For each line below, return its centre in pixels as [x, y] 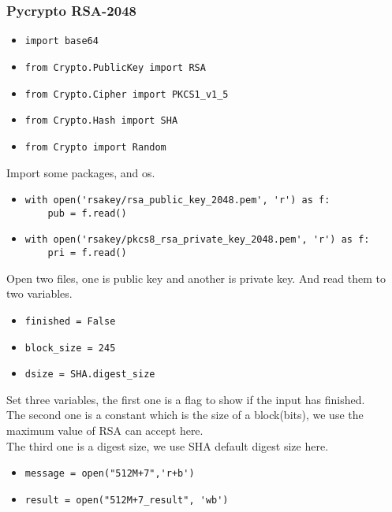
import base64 [62, 41]
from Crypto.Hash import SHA [101, 121]
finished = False [70, 321]
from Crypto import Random [95, 147]
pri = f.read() [87, 253]
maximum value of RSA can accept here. [105, 430]
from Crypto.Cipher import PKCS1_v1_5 [127, 94]
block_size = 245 [70, 348]
